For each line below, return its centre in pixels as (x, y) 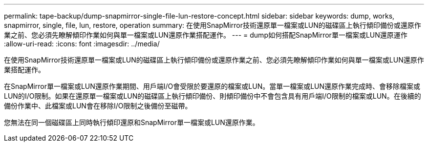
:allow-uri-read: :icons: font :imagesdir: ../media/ (82, 44)
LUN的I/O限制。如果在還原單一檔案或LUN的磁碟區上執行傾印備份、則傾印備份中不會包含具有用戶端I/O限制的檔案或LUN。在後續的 (213, 96)
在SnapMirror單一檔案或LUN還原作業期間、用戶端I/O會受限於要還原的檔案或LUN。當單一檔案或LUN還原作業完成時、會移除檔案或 (212, 86)
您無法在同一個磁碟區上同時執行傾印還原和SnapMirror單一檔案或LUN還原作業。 (132, 122)
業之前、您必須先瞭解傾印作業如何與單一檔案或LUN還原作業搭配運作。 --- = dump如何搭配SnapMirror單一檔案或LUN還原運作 (206, 35)
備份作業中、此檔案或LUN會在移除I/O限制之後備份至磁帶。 (98, 106)
